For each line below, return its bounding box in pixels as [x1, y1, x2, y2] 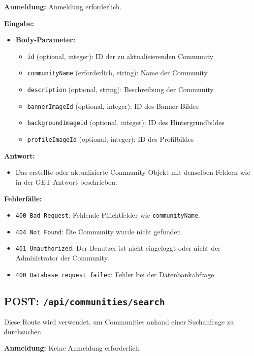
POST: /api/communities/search [4, 293, 165, 308]
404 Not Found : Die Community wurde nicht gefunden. [15, 226, 183, 236]
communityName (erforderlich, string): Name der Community [27, 67, 208, 78]
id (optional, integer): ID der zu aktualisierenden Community [27, 51, 214, 61]
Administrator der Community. [15, 253, 109, 263]
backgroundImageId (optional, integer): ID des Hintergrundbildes [27, 117, 224, 128]
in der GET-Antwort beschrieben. [15, 176, 118, 187]
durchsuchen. [4, 326, 43, 336]
